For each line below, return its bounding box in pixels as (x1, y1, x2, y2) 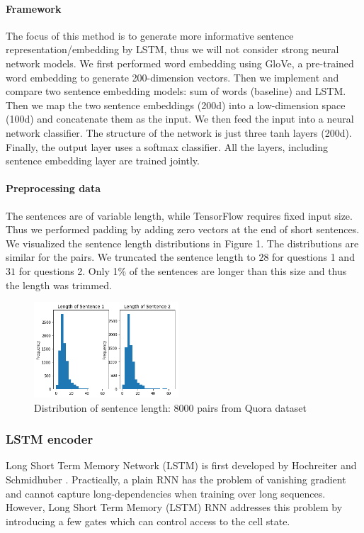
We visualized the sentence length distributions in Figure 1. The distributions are (6, 235, 359, 250)
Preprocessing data (6, 181, 101, 196)
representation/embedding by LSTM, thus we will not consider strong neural (6, 42, 339, 57)
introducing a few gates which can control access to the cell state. (6, 513, 290, 528)
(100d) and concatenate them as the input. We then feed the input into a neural (6, 111, 354, 126)
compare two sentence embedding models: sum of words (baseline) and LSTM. (6, 84, 346, 99)
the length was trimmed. (6, 277, 112, 292)
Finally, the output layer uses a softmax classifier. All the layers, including (6, 139, 329, 154)
